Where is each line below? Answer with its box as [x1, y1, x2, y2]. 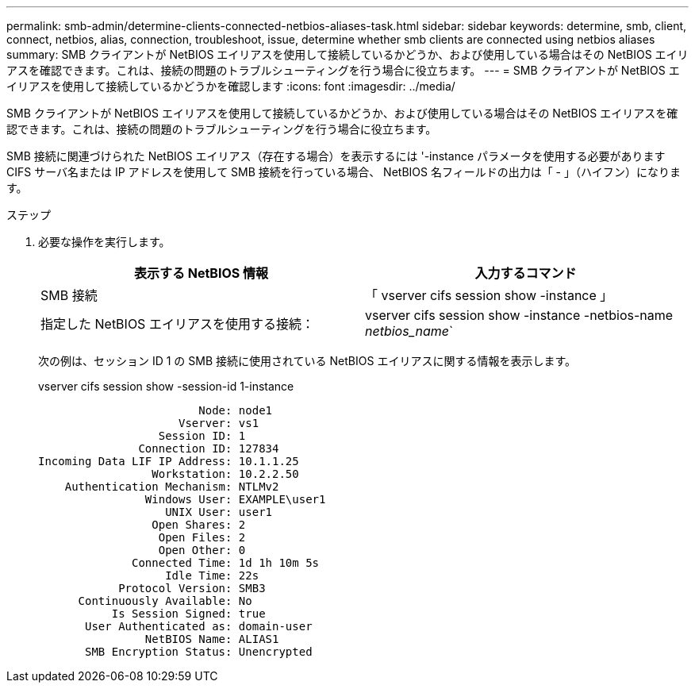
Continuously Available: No [78, 595, 252, 607]
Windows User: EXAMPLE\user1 [144, 493, 326, 506]
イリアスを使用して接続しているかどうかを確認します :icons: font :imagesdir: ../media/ [6, 79, 455, 93]
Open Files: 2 [158, 531, 246, 544]
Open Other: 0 [158, 544, 246, 556]
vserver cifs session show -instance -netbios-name [365, 307, 674, 323]
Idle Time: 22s [165, 569, 259, 582]
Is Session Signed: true [111, 607, 266, 620]
